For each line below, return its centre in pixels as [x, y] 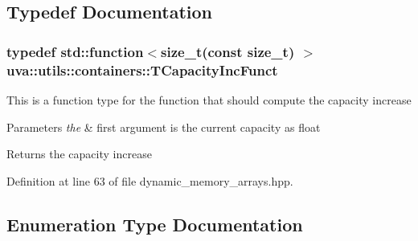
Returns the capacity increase [79, 154]
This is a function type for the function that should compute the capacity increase [209, 99]
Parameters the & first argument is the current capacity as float [164, 127]
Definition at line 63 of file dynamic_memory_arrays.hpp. [150, 180]
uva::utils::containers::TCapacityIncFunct [142, 69]
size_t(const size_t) [228, 51]
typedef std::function [75, 51]
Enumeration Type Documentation [155, 224]
